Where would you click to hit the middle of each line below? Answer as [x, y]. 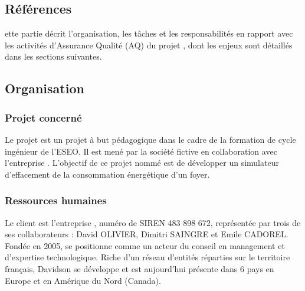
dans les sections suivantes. [53, 56]
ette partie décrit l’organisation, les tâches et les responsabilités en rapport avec [149, 33]
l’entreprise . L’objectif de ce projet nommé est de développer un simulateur [142, 163]
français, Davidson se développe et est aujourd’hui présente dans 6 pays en [140, 268]
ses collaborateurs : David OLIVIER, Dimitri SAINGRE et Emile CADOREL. [147, 234]
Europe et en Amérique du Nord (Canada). [83, 280]
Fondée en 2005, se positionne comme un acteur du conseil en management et [145, 245]
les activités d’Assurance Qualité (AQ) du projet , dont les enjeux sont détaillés [149, 45]
